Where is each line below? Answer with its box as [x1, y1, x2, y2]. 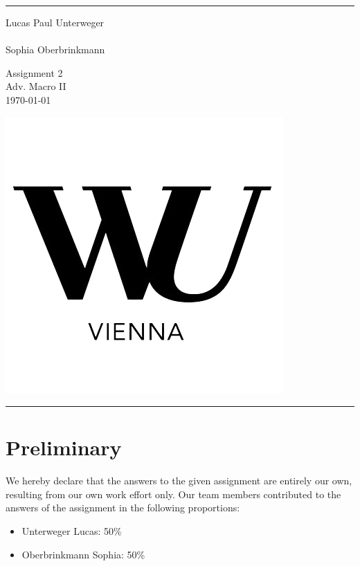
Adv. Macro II [6, 79, 66, 93]
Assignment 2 [6, 65, 63, 80]
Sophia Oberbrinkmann [6, 42, 105, 57]
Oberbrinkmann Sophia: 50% [21, 547, 145, 561]
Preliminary [6, 433, 122, 462]
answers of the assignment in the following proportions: [6, 500, 240, 515]
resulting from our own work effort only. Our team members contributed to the [6, 486, 341, 501]
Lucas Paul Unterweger [6, 15, 105, 29]
